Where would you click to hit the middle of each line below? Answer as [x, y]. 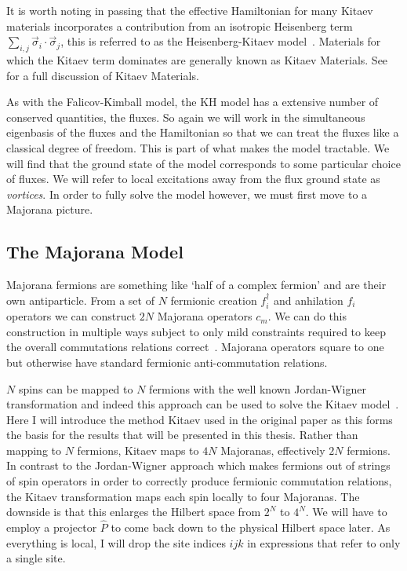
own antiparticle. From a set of [80, 300]
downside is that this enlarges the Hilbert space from [134, 512]
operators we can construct [71, 316]
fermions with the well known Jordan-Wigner [258, 388]
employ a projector [52, 527]
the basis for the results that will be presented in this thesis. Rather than [182, 435]
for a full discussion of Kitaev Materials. [103, 75]
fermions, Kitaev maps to [138, 450]
